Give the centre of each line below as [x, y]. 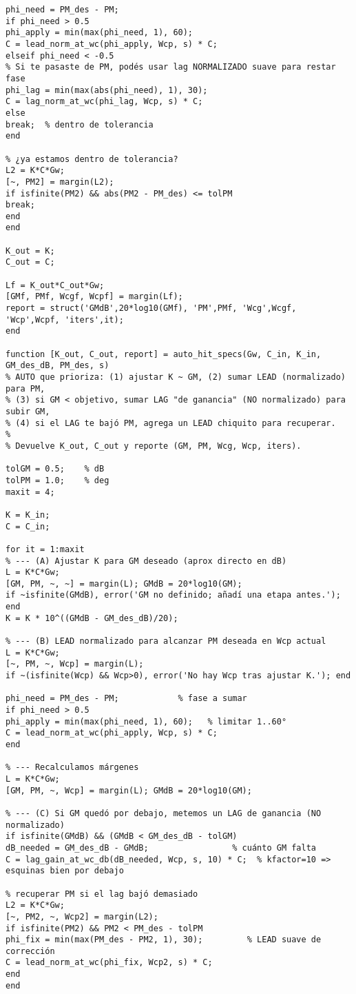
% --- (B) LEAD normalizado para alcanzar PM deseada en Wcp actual [166, 641]
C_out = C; [30, 262]
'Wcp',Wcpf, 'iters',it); [65, 319]
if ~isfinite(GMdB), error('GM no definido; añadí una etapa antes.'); [173, 595]
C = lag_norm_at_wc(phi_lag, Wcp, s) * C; [104, 102]
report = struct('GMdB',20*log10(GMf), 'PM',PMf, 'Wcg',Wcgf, [151, 308]
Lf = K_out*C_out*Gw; [55, 285]
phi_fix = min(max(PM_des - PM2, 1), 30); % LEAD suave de [164, 940]
